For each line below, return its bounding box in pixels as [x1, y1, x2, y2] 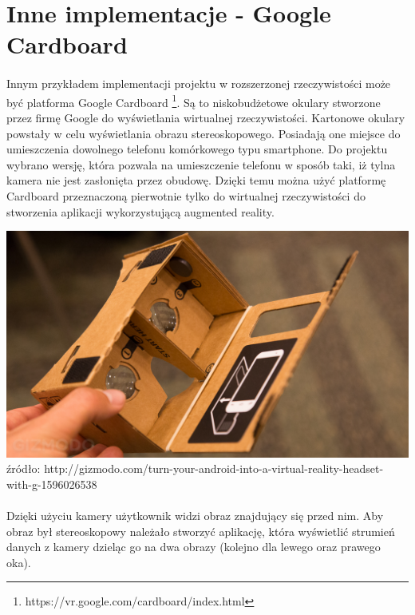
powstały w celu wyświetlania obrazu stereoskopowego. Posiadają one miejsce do [6, 125, 401, 141]
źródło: [6, 460, 41, 477]
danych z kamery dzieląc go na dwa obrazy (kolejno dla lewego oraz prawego [6, 538, 381, 555]
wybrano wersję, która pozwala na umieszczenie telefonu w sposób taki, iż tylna [6, 156, 396, 173]
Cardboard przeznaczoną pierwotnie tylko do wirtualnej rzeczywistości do [6, 187, 366, 204]
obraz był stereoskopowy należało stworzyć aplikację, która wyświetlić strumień [6, 522, 395, 539]
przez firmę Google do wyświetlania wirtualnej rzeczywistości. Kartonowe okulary [6, 109, 405, 125]
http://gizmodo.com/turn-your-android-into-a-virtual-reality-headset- [44, 460, 384, 477]
